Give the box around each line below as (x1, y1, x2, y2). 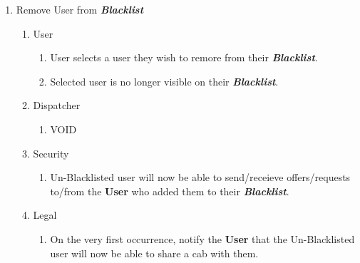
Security (33, 145, 69, 160)
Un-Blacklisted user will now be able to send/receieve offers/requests (50, 170, 351, 185)
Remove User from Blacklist (16, 2, 144, 16)
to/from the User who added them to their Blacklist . (50, 183, 289, 198)
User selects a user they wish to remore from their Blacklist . (50, 50, 318, 65)
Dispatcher (33, 98, 81, 113)
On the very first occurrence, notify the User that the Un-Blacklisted (50, 231, 355, 246)
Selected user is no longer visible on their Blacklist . (50, 73, 279, 88)
